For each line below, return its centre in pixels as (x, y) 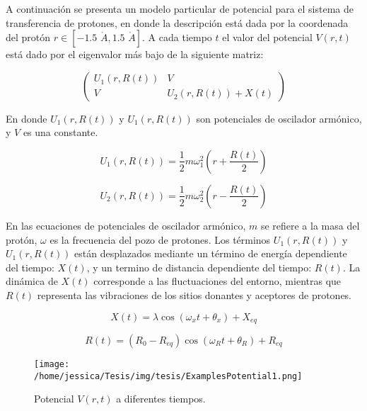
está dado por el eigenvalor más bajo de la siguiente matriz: (135, 54)
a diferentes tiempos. (161, 399)
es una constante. (60, 132)
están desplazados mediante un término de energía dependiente (211, 253)
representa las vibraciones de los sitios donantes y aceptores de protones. (194, 294)
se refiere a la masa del (310, 225)
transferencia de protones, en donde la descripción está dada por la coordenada (177, 22)
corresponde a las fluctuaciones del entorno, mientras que (217, 281)
